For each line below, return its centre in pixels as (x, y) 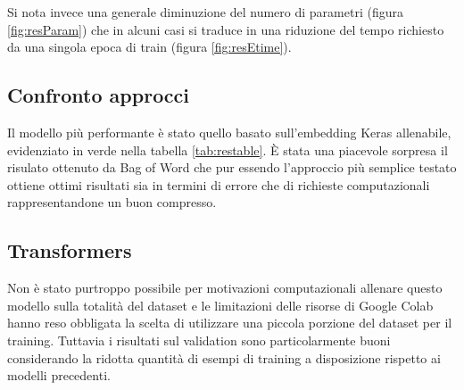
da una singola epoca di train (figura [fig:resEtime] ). (149, 47)
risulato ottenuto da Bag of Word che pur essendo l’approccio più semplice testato (232, 167)
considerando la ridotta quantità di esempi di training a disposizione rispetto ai (224, 357)
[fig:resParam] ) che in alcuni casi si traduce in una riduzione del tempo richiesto (226, 29)
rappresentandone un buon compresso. (112, 202)
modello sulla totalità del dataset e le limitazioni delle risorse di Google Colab (220, 305)
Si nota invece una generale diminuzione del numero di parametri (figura (205, 12)
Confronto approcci (99, 95)
